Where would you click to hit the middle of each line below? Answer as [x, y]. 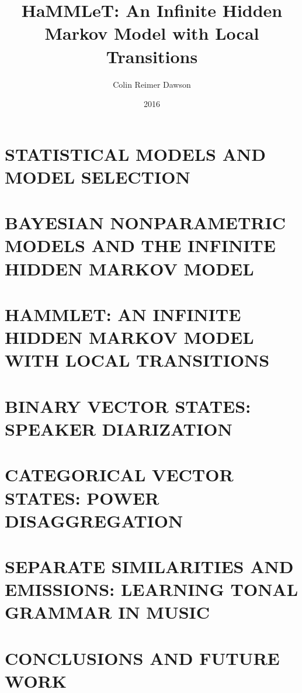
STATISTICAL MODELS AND [135, 154]
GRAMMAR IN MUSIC [107, 612]
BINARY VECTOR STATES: [128, 406]
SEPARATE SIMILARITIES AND [149, 566]
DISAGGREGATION [94, 520]
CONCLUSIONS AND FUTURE [142, 658]
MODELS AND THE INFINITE [140, 245]
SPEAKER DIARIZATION [119, 428]
